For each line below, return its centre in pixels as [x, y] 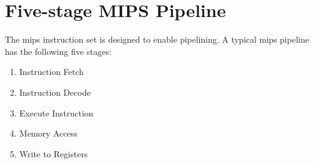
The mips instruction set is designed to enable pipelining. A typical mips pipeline [157, 39]
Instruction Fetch [52, 72]
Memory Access [48, 133]
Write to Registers [53, 153]
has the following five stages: [58, 51]
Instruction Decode [55, 92]
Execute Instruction [56, 112]
